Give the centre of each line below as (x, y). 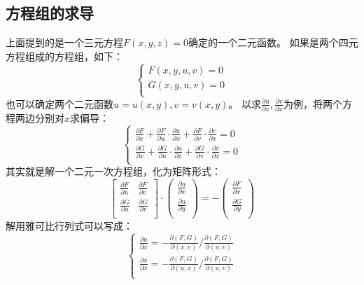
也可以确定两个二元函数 (59, 103)
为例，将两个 (313, 103)
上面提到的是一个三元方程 (64, 42)
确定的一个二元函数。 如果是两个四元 (273, 42)
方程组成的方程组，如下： (64, 56)
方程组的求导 (50, 13)
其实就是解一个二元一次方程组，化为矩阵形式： (113, 171)
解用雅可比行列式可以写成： (69, 225)
